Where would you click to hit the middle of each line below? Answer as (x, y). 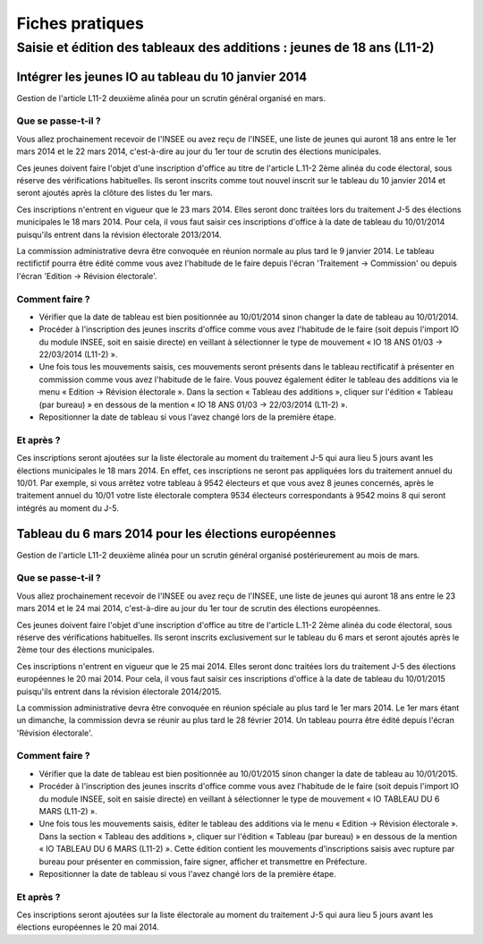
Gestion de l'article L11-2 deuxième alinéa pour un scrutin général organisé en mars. (171, 98)
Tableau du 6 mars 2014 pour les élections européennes (176, 534)
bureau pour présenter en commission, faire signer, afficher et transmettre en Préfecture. (203, 861)
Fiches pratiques (80, 23)
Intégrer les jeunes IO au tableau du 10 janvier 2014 (162, 77)
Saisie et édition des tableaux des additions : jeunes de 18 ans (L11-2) (225, 47)
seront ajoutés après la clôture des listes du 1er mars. (115, 193)
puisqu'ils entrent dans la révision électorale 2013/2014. (119, 234)
